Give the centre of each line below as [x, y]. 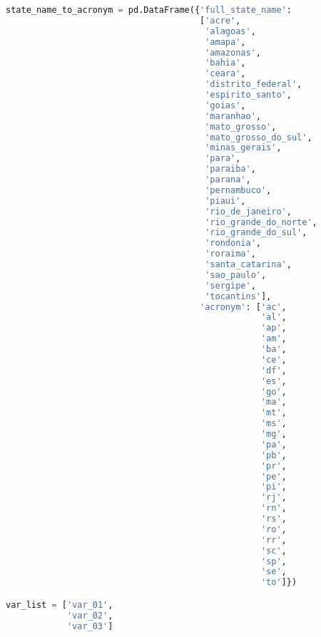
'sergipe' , [230, 285]
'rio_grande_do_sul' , [256, 233]
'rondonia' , [233, 243]
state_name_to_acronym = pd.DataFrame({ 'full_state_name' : [149, 10]
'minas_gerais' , [243, 148]
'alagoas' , [230, 31]
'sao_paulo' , [236, 275]
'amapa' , [225, 42]
